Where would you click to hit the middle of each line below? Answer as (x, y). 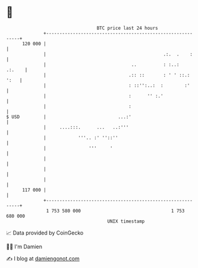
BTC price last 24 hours (128, 28)
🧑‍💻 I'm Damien (24, 247)
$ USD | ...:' (69, 117)
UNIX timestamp (126, 221)
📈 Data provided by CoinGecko (45, 233)
